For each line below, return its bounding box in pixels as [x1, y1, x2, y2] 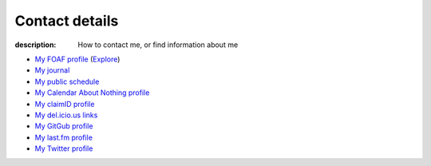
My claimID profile [34, 99, 95, 109]
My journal [34, 65, 70, 75]
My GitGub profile [34, 121, 93, 131]
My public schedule [34, 77, 100, 86]
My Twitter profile [34, 144, 93, 153]
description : [14, 40, 57, 49]
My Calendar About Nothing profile [34, 88, 150, 97]
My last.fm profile [34, 132, 93, 142]
